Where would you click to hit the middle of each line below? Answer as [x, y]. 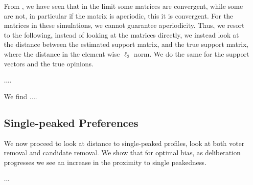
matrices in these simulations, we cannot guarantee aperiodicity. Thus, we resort [124, 25]
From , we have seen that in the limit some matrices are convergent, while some [124, 6]
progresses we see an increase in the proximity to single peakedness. [105, 162]
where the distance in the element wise [62, 53]
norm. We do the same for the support [192, 53]
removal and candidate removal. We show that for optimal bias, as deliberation [122, 153]
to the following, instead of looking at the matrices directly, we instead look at [122, 34]
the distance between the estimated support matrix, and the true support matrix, [126, 44]
